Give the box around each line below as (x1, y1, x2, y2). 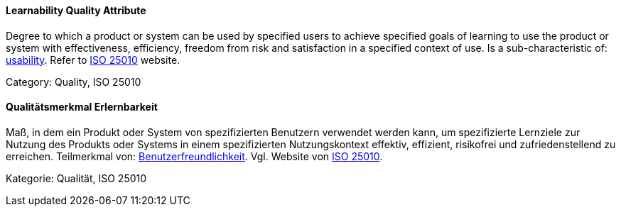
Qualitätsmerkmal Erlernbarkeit (6, 101, 158, 113)
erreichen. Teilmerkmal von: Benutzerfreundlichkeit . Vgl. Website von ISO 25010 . (6, 150, 383, 162)
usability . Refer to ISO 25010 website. (6, 53, 180, 66)
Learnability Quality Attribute (6, 4, 146, 16)
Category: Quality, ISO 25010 (6, 75, 141, 88)
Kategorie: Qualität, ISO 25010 (6, 172, 147, 184)
